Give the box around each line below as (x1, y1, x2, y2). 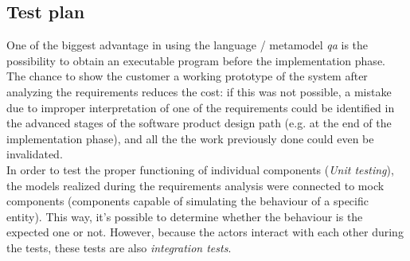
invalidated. (6, 146, 63, 162)
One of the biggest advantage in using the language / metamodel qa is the (6, 37, 369, 53)
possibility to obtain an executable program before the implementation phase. (6, 52, 385, 68)
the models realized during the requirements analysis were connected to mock (6, 177, 385, 193)
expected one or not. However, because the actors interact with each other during (6, 224, 404, 240)
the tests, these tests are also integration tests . (6, 239, 232, 255)
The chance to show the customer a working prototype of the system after (6, 68, 368, 84)
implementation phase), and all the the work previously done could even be (6, 130, 374, 146)
